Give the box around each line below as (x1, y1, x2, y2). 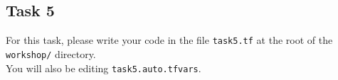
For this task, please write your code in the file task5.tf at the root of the (6, 33, 333, 47)
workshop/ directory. (6, 46, 96, 61)
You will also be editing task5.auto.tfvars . (6, 60, 201, 75)
